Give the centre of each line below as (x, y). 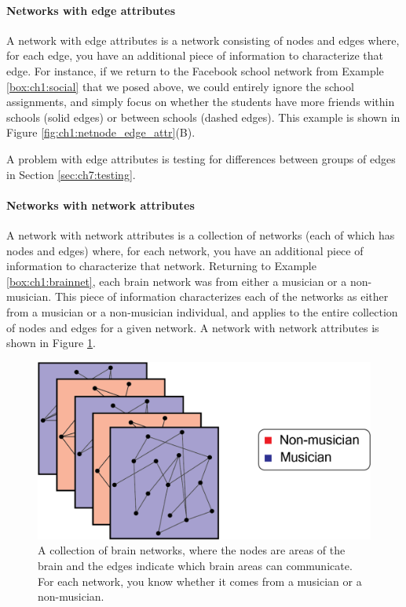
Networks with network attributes (101, 205)
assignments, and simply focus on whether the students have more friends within (201, 102)
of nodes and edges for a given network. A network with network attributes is (193, 327)
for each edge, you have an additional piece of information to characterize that (195, 55)
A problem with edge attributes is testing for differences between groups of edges (201, 158)
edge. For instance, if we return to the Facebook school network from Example (195, 70)
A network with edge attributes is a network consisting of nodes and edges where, (203, 40)
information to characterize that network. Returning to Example (161, 266)
